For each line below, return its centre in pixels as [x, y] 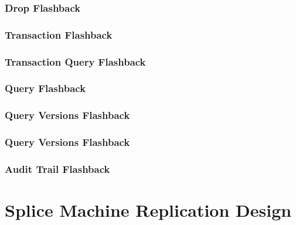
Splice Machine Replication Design [148, 210]
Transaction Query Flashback [75, 61]
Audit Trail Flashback [57, 168]
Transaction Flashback [59, 34]
